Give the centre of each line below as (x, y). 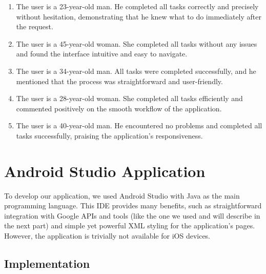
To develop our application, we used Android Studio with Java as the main (122, 195)
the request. (35, 26)
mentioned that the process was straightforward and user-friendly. (119, 81)
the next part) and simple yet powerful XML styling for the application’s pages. (130, 226)
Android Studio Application (105, 171)
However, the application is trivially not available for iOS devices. (107, 236)
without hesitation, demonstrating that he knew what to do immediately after (139, 16)
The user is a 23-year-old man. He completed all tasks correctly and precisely (137, 6)
